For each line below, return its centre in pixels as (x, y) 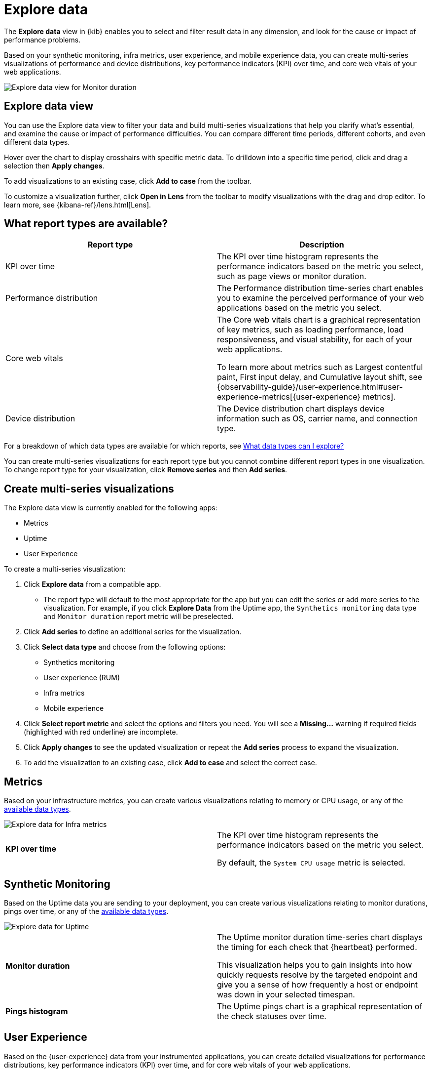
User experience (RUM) (82, 678)
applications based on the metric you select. (299, 308)
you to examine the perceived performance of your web (321, 298)
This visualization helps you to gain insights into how (315, 965)
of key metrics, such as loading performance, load (310, 330)
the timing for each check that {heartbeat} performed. (317, 947)
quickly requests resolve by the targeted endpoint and (317, 974)
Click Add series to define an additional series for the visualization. (133, 632)
